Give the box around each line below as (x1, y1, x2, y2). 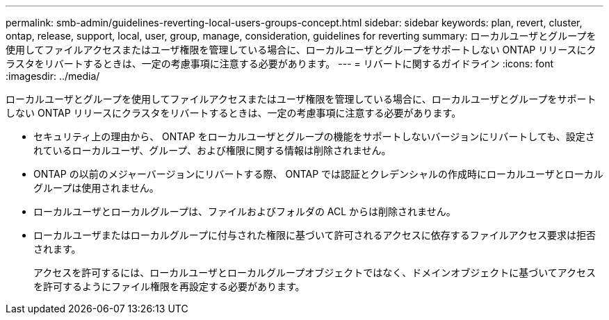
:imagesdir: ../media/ (6, 70, 100, 82)
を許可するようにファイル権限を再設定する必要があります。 (33, 280, 305, 292)
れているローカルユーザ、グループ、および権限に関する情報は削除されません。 (33, 144, 391, 156)
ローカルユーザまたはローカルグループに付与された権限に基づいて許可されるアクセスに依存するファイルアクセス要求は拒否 (33, 229, 596, 241)
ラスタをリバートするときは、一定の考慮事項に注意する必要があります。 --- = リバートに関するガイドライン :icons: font (6, 58, 554, 69)
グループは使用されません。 (33, 182, 159, 194)
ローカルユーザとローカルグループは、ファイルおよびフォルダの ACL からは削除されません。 (33, 205, 456, 217)
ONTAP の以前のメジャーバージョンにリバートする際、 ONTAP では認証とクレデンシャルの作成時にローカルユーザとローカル (33, 168, 603, 180)
